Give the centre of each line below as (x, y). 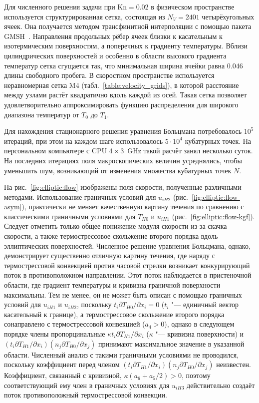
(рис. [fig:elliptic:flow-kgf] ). (213, 216)
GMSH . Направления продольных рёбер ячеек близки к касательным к (113, 36)
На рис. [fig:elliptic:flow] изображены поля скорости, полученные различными (123, 187)
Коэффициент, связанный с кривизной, (63, 375)
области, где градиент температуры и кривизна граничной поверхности (112, 285)
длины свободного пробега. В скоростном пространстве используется (109, 75)
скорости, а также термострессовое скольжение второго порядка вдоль (111, 236)
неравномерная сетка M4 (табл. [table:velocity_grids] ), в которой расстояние (122, 85)
